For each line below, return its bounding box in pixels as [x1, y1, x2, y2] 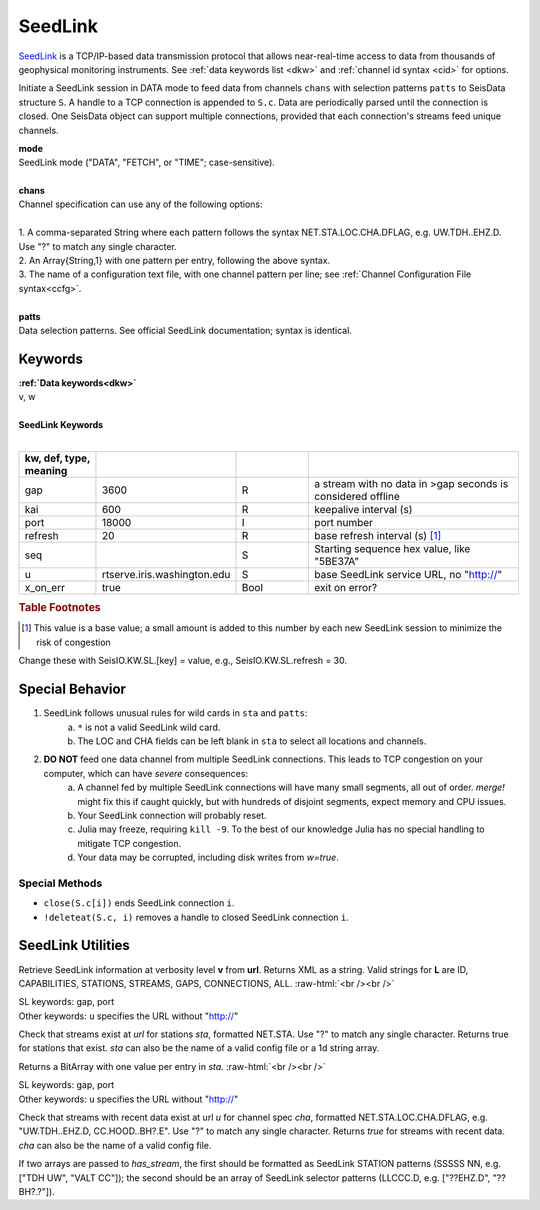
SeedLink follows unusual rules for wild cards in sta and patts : [43, 707, 308, 719]
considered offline [314, 489, 400, 503]
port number [314, 515, 374, 529]
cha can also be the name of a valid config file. [18, 1139, 212, 1151]
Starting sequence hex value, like [314, 541, 471, 555]
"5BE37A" [314, 554, 360, 568]
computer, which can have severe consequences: [43, 767, 249, 779]
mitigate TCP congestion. [77, 837, 182, 849]
